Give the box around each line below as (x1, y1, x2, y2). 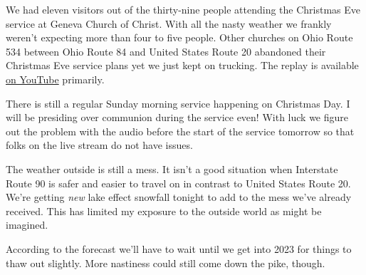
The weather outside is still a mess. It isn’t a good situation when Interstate (6, 161, 338, 176)
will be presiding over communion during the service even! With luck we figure (6, 110, 349, 125)
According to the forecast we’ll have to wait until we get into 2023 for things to (6, 241, 352, 256)
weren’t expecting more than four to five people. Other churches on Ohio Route (6, 30, 353, 45)
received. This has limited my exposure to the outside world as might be (6, 203, 322, 218)
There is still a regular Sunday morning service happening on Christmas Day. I (6, 95, 350, 110)
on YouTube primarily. (6, 71, 105, 86)
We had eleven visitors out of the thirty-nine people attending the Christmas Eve (6, 2, 361, 16)
